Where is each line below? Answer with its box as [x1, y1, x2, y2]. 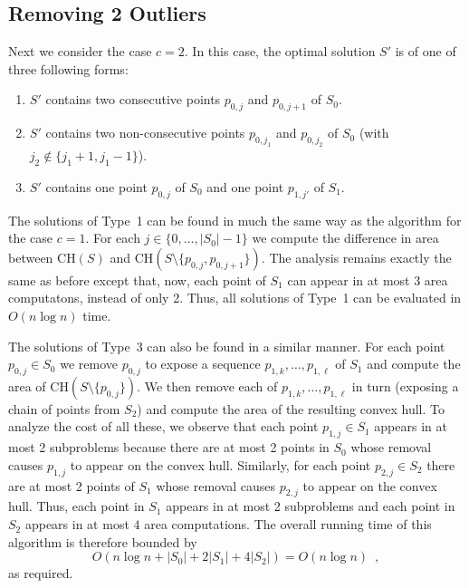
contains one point [45, 177, 148, 196]
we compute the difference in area [252, 228, 439, 247]
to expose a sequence [145, 354, 261, 373]
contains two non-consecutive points [45, 123, 245, 142]
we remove [60, 354, 118, 373]
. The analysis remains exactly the [261, 247, 452, 266]
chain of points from [8, 399, 120, 418]
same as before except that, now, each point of [8, 270, 266, 289]
